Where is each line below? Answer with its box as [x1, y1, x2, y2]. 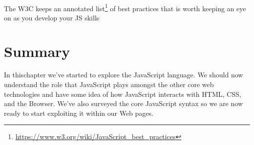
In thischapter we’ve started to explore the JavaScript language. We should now [4, 70, 243, 80]
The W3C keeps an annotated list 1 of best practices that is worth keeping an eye [4, 1, 246, 13]
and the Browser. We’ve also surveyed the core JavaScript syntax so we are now [4, 98, 243, 109]
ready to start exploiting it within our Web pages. [4, 108, 153, 118]
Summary [4, 41, 70, 61]
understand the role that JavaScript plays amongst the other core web [4, 79, 214, 89]
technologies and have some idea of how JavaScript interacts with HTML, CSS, [4, 89, 241, 99]
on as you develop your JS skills [4, 12, 100, 22]
